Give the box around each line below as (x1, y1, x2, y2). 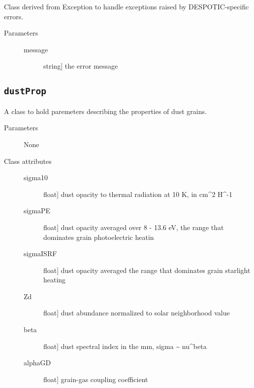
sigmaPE (24, 205, 51, 216)
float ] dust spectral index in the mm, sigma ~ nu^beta (43, 341, 207, 351)
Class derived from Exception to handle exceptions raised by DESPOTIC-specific (4, 1, 249, 11)
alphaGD (24, 357, 51, 368)
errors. (4, 11, 24, 21)
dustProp (4, 86, 46, 97)
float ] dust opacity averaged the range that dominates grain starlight (43, 265, 251, 275)
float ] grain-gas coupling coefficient (43, 374, 148, 384)
